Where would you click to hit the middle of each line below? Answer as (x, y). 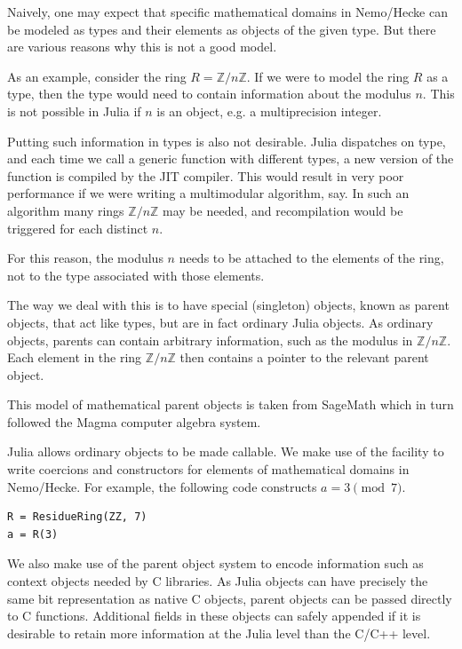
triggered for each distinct (78, 228)
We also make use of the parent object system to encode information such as (215, 563)
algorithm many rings (66, 210)
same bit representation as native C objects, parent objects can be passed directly (230, 598)
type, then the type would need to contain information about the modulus (209, 94)
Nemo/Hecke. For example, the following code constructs (162, 486)
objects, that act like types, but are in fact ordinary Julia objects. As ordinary (220, 322)
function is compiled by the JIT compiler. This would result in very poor (206, 175)
